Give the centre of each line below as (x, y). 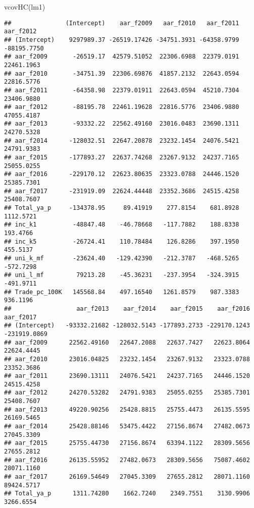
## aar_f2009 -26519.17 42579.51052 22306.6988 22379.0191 (122, 57)
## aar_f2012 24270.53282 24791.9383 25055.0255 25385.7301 (127, 393)
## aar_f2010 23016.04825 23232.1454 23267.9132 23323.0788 (127, 359)
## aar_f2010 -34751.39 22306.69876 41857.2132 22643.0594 (122, 73)
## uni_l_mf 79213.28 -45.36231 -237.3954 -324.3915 (122, 275)
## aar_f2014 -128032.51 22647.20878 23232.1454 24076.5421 (122, 140)
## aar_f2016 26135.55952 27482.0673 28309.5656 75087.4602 (127, 460)
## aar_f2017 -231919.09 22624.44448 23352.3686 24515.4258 (122, 191)
